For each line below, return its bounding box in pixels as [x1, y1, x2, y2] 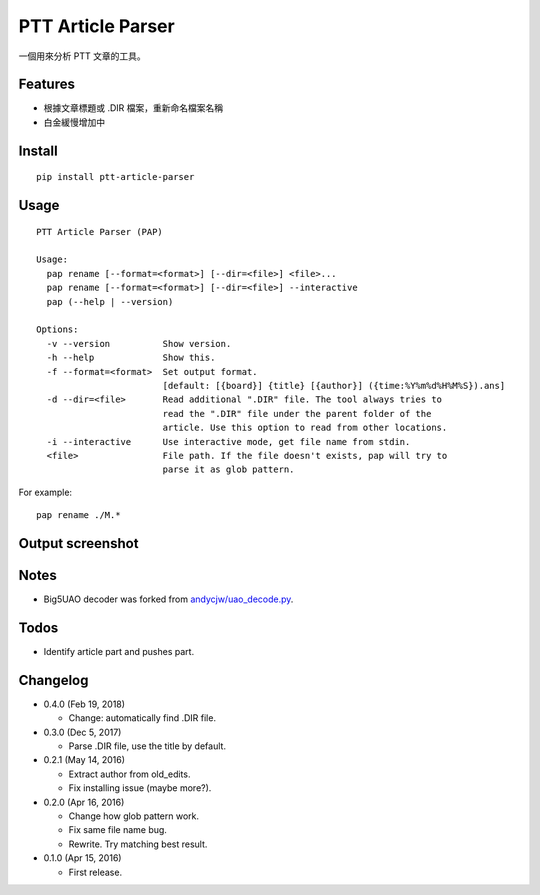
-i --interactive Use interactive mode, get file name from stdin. [46, 436, 411, 447]
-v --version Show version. [46, 338, 232, 349]
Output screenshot [18, 535, 139, 552]
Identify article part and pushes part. [43, 645, 195, 657]
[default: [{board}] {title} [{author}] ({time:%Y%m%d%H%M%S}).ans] [162, 380, 506, 391]
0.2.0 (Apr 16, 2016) [43, 796, 125, 808]
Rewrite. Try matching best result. [68, 838, 208, 850]
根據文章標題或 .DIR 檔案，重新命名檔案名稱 [43, 102, 224, 114]
